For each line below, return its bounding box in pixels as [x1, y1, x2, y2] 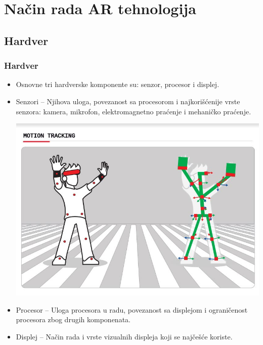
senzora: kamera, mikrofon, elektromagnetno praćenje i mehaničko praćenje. [16, 106, 251, 116]
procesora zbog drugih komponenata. [16, 314, 130, 325]
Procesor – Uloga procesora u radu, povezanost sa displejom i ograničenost [16, 304, 248, 315]
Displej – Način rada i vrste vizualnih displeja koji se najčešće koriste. [16, 331, 233, 342]
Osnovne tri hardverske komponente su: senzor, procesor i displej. [16, 79, 220, 90]
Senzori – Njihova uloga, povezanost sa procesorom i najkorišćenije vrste [16, 96, 240, 106]
